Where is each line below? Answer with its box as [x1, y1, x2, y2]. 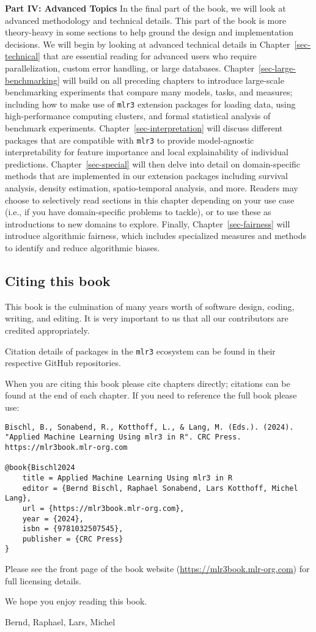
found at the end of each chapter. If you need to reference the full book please [5, 389, 297, 402]
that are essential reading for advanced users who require [43, 50, 257, 62]
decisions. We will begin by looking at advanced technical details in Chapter [5, 37, 290, 50]
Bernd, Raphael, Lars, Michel [5, 615, 116, 628]
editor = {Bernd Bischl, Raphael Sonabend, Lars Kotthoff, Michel [22, 483, 298, 493]
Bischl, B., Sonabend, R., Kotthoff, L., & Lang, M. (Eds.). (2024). [5, 422, 294, 432]
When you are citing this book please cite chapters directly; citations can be [5, 377, 290, 389]
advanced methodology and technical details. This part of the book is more [5, 13, 286, 26]
